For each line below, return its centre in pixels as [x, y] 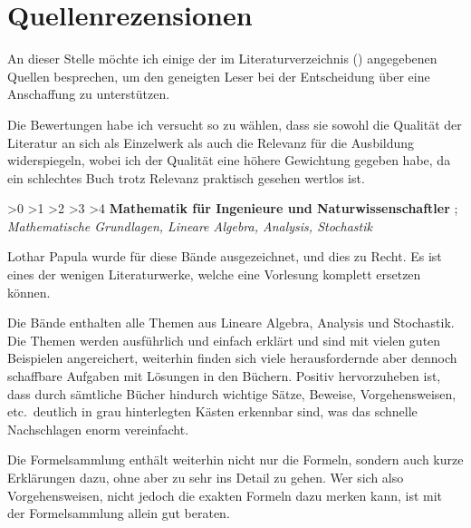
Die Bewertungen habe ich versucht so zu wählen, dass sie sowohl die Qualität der [235, 124]
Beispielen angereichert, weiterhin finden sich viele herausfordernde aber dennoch [232, 358]
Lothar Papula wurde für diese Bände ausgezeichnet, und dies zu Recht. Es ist [225, 256]
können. [29, 292]
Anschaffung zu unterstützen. [89, 94]
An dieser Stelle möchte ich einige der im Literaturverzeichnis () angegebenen [222, 59]
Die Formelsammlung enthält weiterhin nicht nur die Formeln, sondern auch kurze [235, 460]
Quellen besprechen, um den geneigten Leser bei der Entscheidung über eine [219, 76]
